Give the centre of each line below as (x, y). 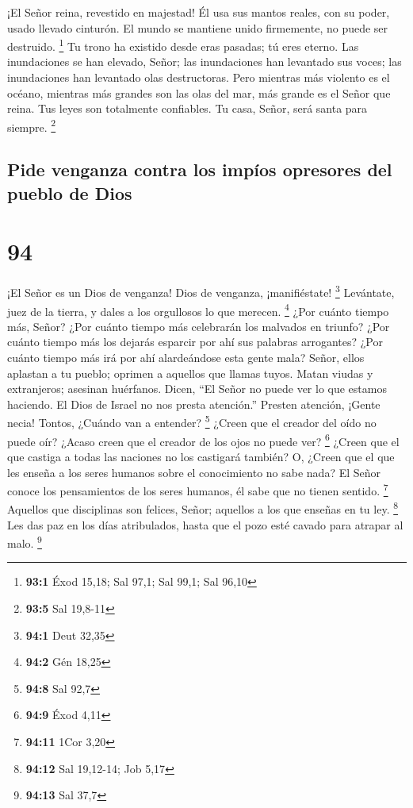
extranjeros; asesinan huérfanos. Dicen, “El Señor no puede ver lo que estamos (197, 389)
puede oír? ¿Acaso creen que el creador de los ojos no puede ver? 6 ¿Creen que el (203, 440)
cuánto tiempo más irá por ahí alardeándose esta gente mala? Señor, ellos (186, 358)
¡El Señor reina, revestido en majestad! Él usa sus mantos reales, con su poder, (199, 12)
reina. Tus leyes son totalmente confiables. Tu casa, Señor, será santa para (187, 108)
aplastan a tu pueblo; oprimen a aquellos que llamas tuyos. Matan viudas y (190, 373)
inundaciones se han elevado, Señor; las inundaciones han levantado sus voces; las (205, 62)
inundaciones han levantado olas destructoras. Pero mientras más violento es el (199, 77)
